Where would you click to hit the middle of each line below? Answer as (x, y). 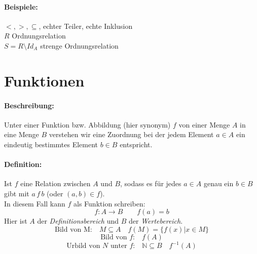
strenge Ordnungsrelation (79, 45)
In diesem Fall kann (35, 203)
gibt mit (17, 193)
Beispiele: (21, 6)
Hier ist (16, 221)
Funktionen (44, 80)
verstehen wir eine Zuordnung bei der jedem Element (131, 134)
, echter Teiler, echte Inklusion (86, 26)
